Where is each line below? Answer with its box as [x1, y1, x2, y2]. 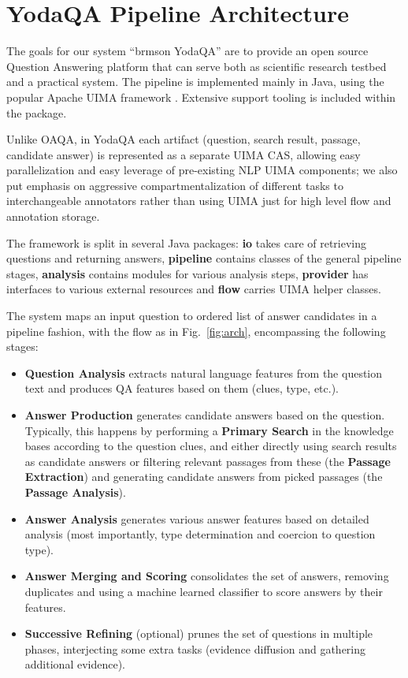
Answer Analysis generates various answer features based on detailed [24, 510, 369, 527]
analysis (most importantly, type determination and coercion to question [24, 526, 376, 542]
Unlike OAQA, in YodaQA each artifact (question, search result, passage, [6, 131, 361, 147]
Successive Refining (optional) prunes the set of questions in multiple [24, 625, 373, 642]
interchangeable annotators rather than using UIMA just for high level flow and [6, 192, 391, 209]
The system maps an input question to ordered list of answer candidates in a [6, 307, 377, 324]
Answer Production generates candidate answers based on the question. [24, 407, 385, 423]
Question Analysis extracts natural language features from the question [24, 364, 383, 381]
